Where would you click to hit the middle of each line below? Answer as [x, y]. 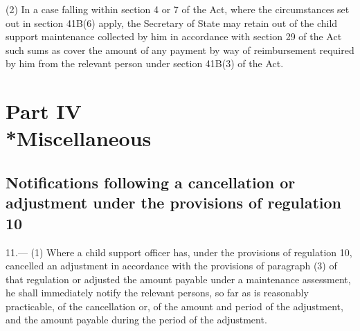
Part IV [44, 111]
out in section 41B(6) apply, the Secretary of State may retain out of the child [172, 23]
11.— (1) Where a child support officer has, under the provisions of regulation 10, [179, 252]
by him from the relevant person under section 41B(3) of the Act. [145, 63]
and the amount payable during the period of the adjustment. [136, 320]
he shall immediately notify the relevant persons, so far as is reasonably [157, 293]
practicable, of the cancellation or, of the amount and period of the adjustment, [174, 306]
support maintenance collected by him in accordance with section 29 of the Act [174, 36]
